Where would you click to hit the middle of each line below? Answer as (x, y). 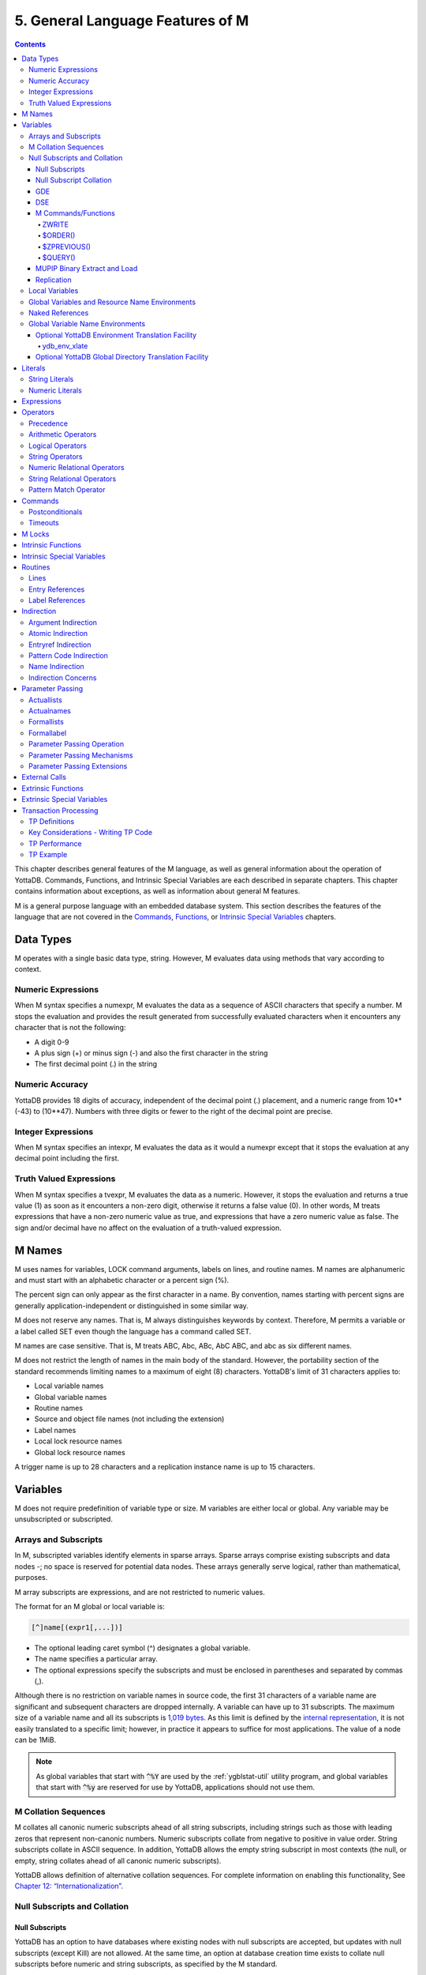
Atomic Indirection (58, 634)
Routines (36, 567)
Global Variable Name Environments (87, 324)
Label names (55, 1430)
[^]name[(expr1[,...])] (77, 1627)
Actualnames (50, 710)
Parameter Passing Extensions (78, 766)
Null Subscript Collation (74, 180)
